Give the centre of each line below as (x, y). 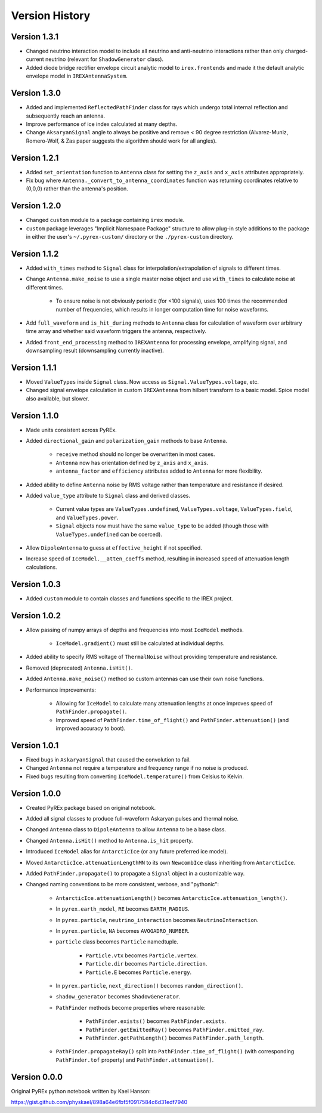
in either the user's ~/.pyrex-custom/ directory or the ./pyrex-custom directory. (130, 237)
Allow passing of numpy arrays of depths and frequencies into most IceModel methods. (135, 630)
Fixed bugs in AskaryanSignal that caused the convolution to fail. (108, 760)
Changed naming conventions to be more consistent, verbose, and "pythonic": (122, 884)
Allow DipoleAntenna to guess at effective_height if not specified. (114, 548)
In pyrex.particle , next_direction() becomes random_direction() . (149, 985)
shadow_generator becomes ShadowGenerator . (118, 997)
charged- (296, 51)
